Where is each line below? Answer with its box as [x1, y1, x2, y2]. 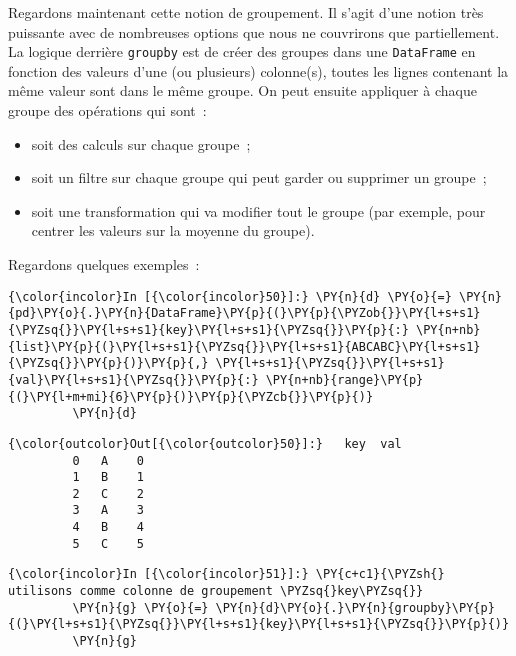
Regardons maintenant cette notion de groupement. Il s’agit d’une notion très [8, 2, 484, 22]
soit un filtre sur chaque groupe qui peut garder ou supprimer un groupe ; [31, 167, 487, 188]
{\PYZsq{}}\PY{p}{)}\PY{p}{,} [8, 356, 209, 371]
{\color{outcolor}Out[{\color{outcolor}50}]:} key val [8, 436, 402, 451]
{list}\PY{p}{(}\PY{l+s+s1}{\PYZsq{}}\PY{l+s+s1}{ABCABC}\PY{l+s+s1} [8, 339, 481, 354]
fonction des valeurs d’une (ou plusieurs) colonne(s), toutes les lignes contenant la [8, 60, 509, 81]
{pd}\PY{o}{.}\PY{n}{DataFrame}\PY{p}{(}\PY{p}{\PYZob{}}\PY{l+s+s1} [8, 306, 481, 321]
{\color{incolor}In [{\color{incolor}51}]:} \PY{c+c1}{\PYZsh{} [8, 567, 445, 582]
